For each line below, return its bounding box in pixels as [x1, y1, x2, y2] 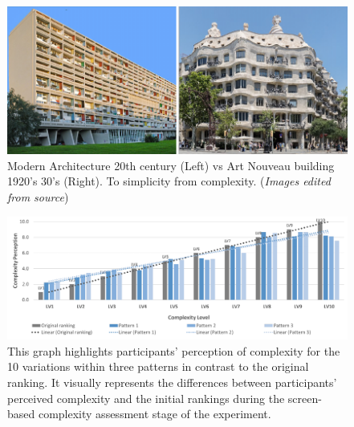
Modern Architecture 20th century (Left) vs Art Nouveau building [7, 157, 335, 173]
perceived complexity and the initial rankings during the [7, 389, 285, 406]
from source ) [7, 189, 69, 205]
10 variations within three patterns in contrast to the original [7, 358, 309, 375]
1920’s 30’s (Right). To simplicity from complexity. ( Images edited [7, 173, 331, 189]
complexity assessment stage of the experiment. [38, 405, 271, 422]
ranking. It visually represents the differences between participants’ [7, 374, 337, 391]
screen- [287, 389, 322, 406]
